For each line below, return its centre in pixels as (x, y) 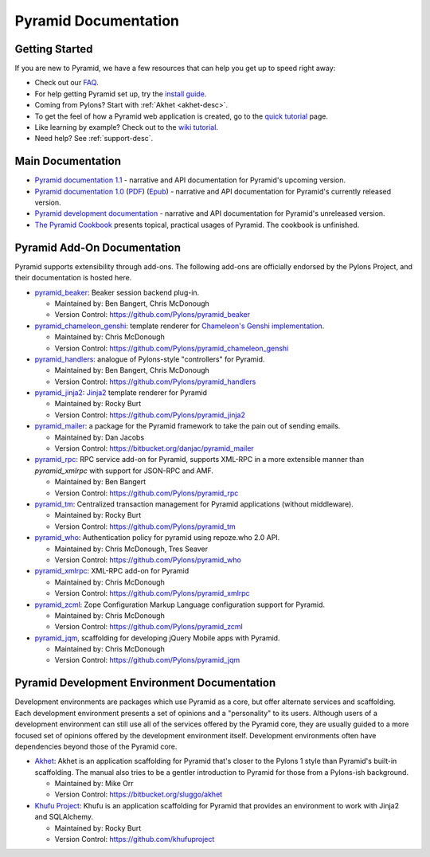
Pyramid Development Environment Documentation (145, 683)
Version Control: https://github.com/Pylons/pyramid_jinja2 (150, 415)
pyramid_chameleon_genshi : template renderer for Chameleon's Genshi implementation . (180, 326)
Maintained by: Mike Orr (94, 784)
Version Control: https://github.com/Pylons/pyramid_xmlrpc (152, 593)
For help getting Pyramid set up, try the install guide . (121, 94)
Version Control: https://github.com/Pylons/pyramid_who (148, 560)
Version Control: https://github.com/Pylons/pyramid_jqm (147, 660)
